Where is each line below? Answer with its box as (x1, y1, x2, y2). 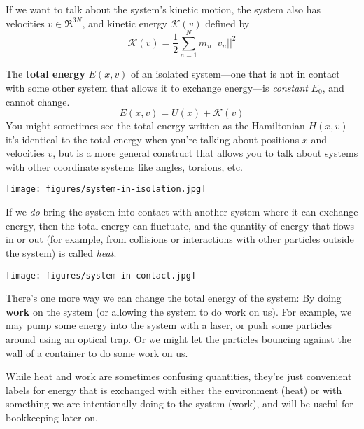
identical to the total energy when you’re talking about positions (22, 132, 300, 146)
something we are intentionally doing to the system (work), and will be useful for (6, 396, 353, 411)
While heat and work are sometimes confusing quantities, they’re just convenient (6, 369, 352, 384)
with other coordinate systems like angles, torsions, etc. (6, 159, 243, 174)
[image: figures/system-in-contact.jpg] (6, 270, 197, 281)
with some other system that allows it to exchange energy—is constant (6, 80, 308, 94)
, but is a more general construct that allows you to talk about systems (52, 146, 358, 160)
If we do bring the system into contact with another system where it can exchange (6, 204, 358, 219)
